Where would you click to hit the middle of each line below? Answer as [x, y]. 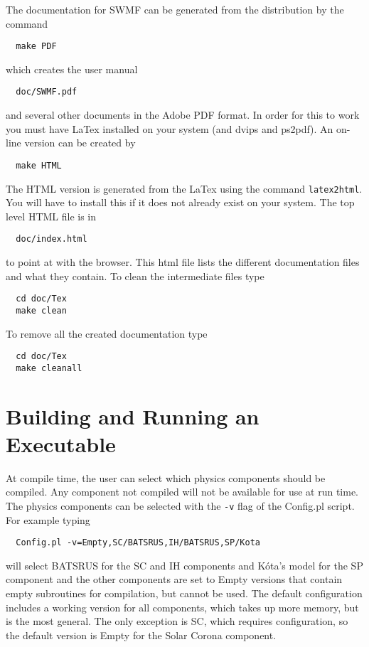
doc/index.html [52, 239]
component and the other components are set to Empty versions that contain [174, 579]
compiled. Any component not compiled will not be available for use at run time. [182, 492]
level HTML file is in [51, 216]
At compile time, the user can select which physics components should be [166, 477]
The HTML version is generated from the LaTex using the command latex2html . [184, 188]
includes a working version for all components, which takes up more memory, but [182, 607]
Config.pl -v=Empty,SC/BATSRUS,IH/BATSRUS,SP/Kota [138, 543]
